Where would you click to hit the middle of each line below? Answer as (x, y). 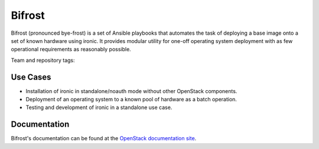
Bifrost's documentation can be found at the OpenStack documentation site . (104, 138)
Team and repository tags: (43, 60)
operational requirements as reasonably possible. (71, 49)
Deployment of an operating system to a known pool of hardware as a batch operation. (131, 100)
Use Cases (31, 77)
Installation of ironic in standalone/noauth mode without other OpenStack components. (131, 91)
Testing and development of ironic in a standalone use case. (99, 107)
